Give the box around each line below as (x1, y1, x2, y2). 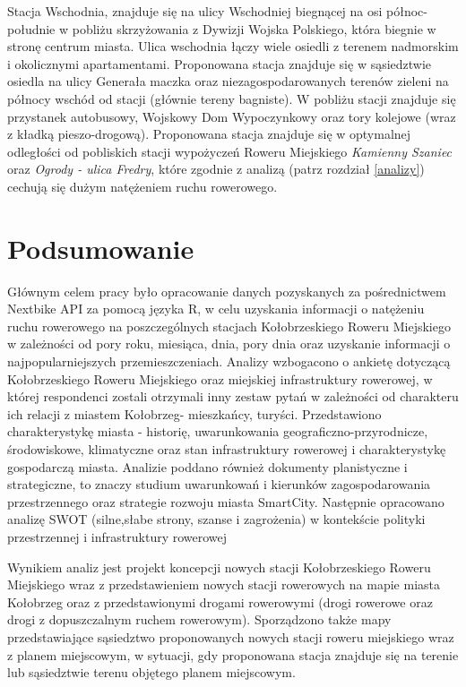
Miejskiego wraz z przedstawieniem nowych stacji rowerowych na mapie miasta (7, 575, 440, 594)
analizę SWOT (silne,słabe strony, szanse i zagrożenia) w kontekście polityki (7, 510, 426, 528)
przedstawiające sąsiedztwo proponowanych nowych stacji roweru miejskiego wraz (7, 627, 454, 646)
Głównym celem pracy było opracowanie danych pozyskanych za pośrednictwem (7, 281, 446, 300)
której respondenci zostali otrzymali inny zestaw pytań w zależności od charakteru (7, 387, 459, 406)
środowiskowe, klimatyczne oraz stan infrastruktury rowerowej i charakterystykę (7, 440, 446, 458)
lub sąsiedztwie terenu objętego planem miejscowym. (7, 663, 296, 682)
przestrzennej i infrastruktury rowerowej (7, 527, 228, 545)
